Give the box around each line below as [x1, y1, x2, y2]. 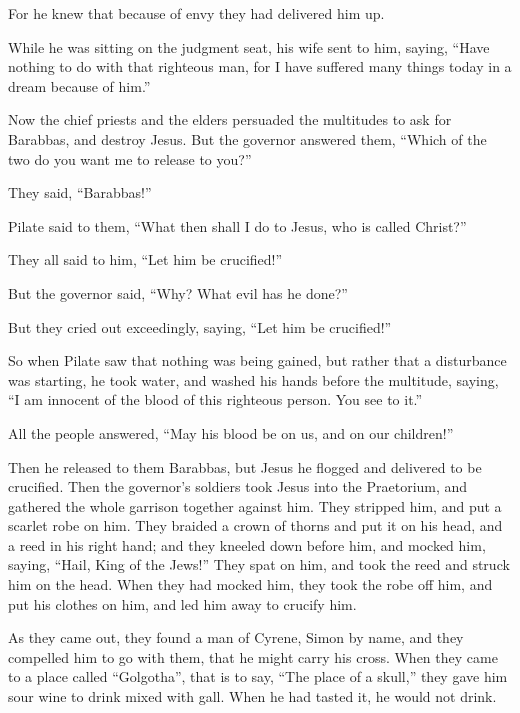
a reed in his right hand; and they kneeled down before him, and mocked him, [8, 534, 486, 555]
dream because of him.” [8, 75, 151, 96]
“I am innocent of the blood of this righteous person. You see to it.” [8, 389, 423, 410]
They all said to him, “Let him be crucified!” [8, 249, 283, 270]
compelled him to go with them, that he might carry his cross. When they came [8, 646, 498, 667]
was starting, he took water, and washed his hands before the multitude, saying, [8, 369, 499, 390]
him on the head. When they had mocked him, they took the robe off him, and [8, 574, 493, 595]
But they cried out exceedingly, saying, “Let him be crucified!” [8, 316, 392, 337]
